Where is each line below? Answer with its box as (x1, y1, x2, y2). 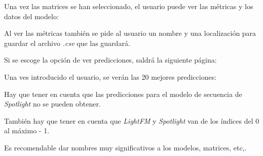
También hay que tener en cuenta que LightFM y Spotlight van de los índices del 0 (4, 115, 259, 126)
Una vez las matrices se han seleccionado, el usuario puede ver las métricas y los (4, 1, 253, 11)
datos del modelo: (4, 11, 59, 21)
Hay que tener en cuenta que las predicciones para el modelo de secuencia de (4, 88, 242, 99)
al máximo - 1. (4, 125, 50, 136)
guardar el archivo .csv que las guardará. (4, 37, 130, 48)
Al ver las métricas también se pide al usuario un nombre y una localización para (4, 28, 256, 38)
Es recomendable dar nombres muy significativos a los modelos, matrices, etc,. (4, 142, 247, 152)
